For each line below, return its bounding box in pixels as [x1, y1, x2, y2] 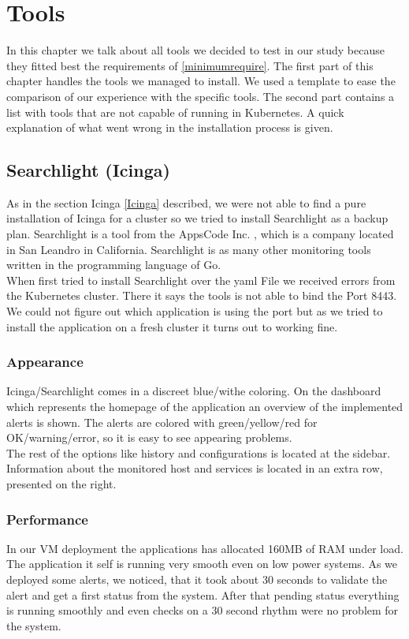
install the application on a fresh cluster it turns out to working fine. [6, 318, 338, 334]
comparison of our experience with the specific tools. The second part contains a [6, 88, 395, 104]
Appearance [6, 352, 84, 372]
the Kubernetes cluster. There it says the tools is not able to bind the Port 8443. [6, 287, 397, 304]
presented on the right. [6, 476, 117, 492]
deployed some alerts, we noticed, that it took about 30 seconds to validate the [6, 571, 388, 588]
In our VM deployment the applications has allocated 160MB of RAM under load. [6, 540, 403, 556]
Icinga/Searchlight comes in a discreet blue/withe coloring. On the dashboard [6, 383, 381, 399]
